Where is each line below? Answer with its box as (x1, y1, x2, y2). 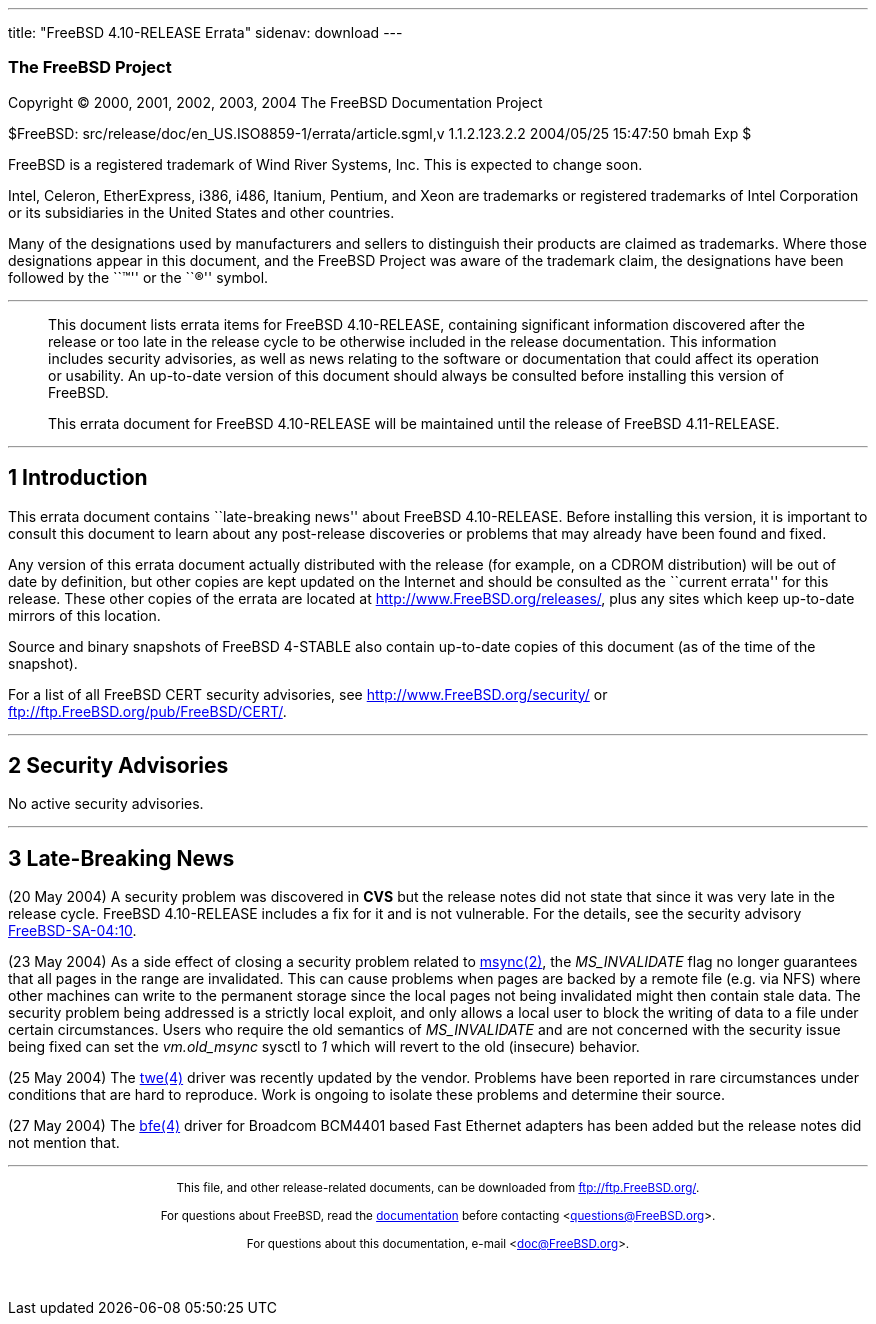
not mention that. (8, 1134, 120, 1152)
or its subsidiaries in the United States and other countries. (8, 203, 395, 221)
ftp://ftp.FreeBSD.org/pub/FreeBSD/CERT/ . (8, 702, 287, 720)
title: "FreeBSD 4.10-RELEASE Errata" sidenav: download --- (8, 24, 403, 41)
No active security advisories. (8, 795, 204, 813)
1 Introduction (8, 465, 148, 491)
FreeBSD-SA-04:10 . (8, 922, 137, 940)
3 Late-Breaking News (8, 845, 235, 871)
